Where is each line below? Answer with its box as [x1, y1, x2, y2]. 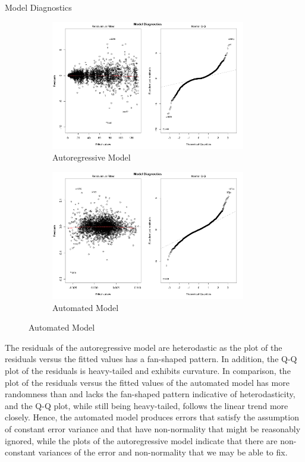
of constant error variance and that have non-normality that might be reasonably [5, 423, 301, 435]
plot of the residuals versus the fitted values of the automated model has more [5, 376, 290, 388]
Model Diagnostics [5, 1, 72, 13]
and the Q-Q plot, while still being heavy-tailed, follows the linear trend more [5, 399, 288, 411]
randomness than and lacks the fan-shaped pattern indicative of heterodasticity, [5, 388, 295, 400]
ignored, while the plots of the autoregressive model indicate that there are [5, 434, 278, 447]
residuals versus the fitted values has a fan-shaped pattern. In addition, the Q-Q [5, 353, 297, 365]
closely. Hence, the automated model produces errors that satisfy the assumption [5, 411, 299, 423]
